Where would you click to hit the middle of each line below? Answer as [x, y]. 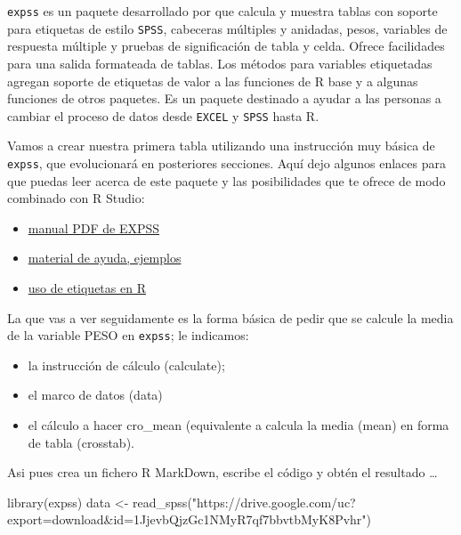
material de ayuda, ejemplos [105, 258]
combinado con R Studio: [76, 198]
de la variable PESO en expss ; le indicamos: [128, 335]
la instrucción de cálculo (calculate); [126, 365]
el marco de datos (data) [95, 395]
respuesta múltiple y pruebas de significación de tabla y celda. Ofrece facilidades [226, 46]
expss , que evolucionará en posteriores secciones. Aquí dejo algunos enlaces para [226, 162]
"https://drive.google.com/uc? [274, 502]
